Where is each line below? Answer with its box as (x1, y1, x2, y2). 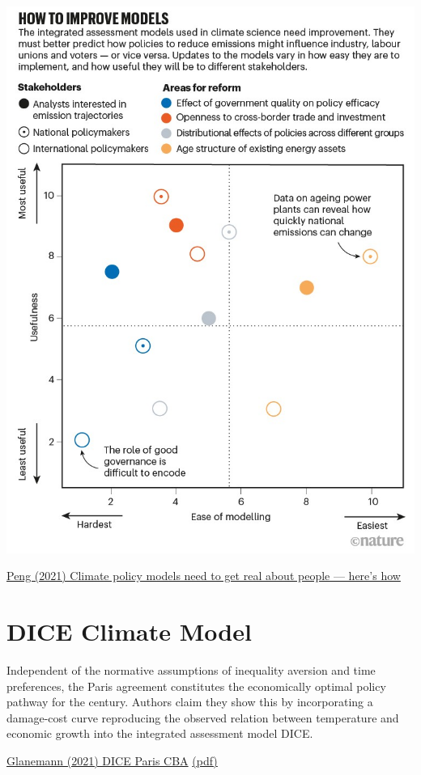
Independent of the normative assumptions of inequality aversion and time (6, 662, 376, 679)
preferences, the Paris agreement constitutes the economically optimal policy (6, 677, 386, 694)
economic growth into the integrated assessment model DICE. (6, 725, 313, 742)
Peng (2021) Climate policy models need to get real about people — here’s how (6, 567, 401, 584)
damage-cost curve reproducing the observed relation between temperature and (6, 709, 399, 726)
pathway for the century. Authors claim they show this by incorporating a (6, 693, 373, 710)
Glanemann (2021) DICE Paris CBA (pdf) (6, 752, 218, 769)
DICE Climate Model (6, 615, 252, 648)
